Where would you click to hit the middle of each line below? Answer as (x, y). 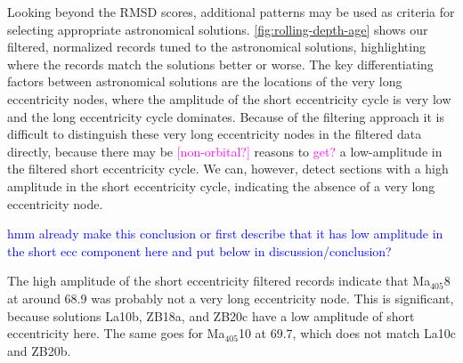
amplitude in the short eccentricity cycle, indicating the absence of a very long (221, 186)
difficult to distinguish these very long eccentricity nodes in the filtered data (215, 134)
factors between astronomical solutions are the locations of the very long (205, 81)
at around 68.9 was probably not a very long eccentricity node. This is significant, (231, 298)
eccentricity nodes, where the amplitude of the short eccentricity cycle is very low (229, 98)
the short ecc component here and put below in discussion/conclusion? (199, 250)
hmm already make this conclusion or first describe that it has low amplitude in (225, 234)
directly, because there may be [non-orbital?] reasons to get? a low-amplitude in (225, 151)
